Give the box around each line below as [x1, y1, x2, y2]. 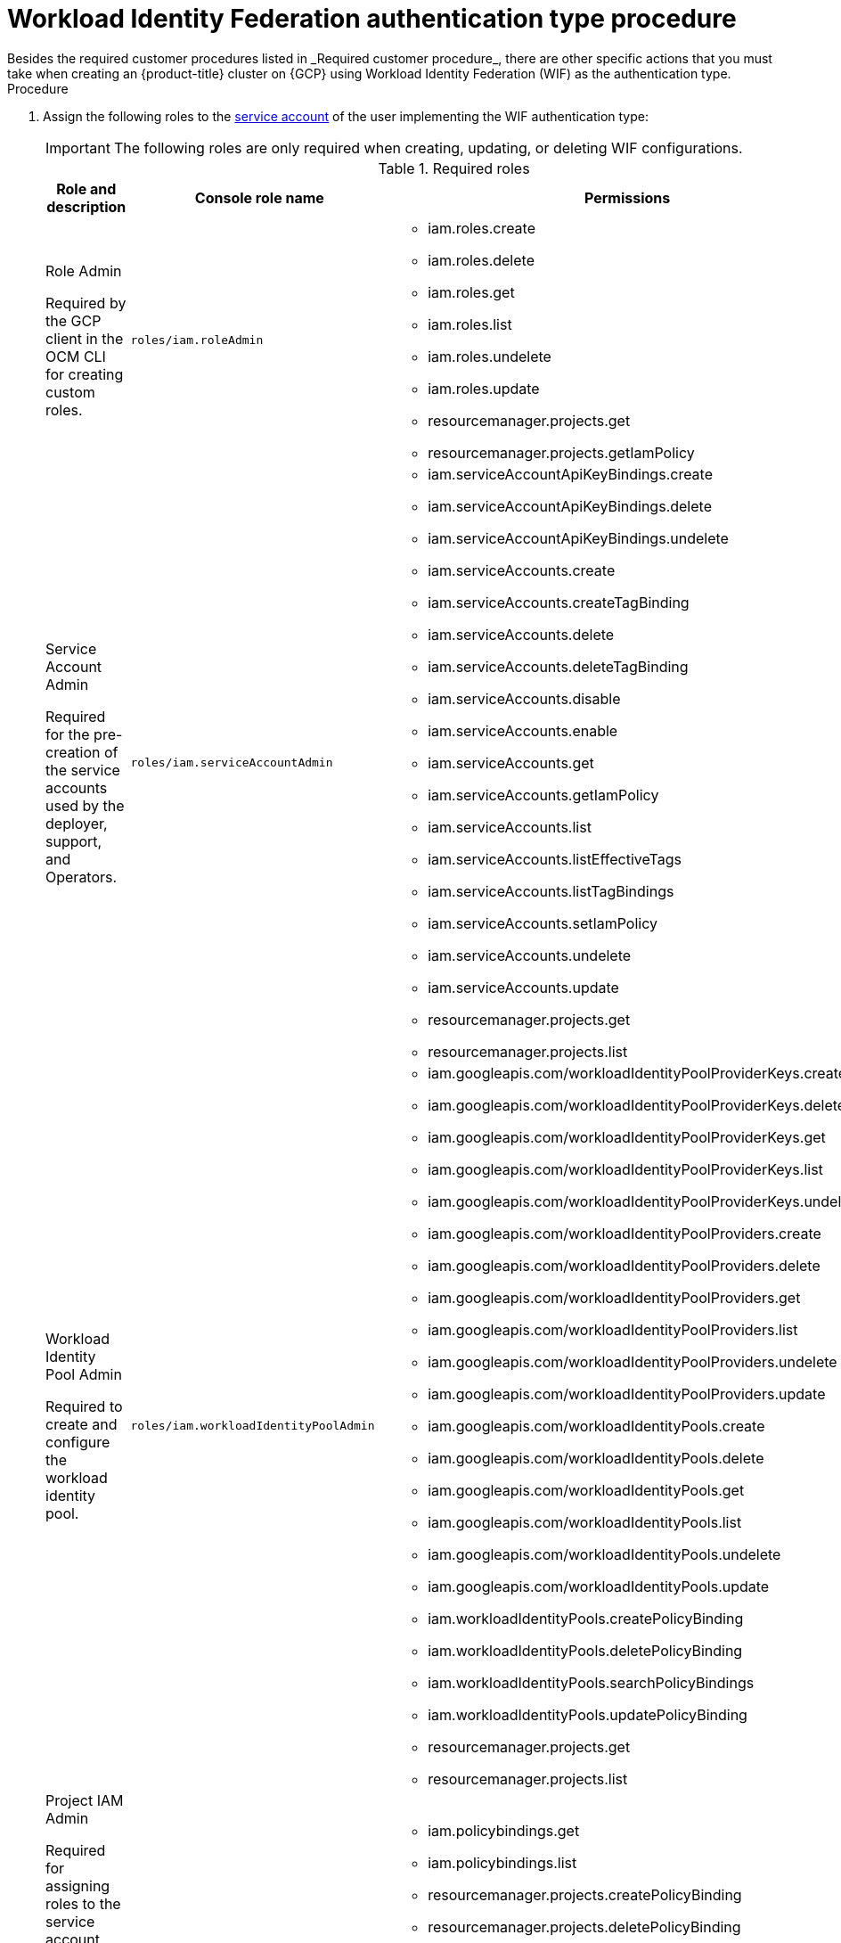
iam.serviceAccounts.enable [428, 721, 618, 740]
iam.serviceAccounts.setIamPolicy [428, 914, 658, 932]
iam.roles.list [428, 315, 512, 333]
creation [45, 742, 101, 761]
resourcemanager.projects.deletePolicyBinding [428, 1917, 741, 1936]
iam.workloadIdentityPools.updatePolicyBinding [428, 1705, 747, 1724]
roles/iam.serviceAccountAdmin [130, 756, 333, 770]
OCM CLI [45, 347, 106, 365]
